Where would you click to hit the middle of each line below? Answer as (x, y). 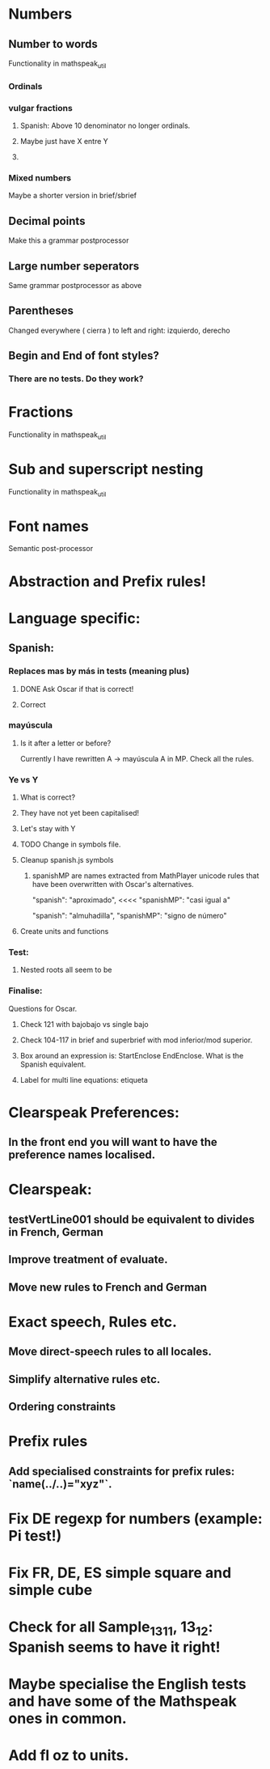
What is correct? (47, 797)
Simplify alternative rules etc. (84, 1379)
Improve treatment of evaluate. (88, 1260)
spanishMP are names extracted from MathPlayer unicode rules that (146, 876)
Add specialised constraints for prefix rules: (122, 1471)
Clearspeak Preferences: (94, 1112)
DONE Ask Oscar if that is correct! (77, 689)
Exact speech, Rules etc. (93, 1322)
